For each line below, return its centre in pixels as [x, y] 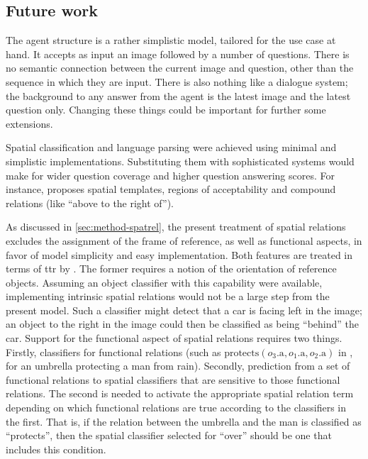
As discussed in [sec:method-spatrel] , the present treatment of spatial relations [176, 227]
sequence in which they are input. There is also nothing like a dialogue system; [177, 81]
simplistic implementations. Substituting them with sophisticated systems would [180, 161]
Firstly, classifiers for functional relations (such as [113, 352]
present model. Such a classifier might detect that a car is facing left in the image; [184, 310]
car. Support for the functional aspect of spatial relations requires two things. [174, 338]
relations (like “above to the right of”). [90, 203]
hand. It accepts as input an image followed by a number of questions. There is [178, 54]
